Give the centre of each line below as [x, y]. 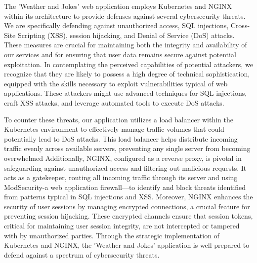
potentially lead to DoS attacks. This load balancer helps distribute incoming [121, 138]
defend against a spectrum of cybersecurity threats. [82, 254]
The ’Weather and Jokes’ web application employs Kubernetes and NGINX [118, 6]
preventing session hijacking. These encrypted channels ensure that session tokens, [128, 216]
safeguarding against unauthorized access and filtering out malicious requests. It [125, 168]
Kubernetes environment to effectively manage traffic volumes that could [114, 129]
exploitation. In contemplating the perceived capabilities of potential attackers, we [128, 64]
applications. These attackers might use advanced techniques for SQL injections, [126, 93]
